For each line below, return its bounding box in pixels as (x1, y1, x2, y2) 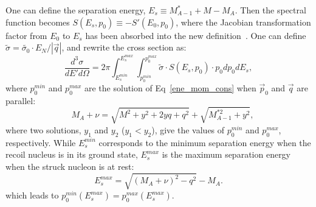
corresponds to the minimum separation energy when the (98, 136, 311, 149)
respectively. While (5, 136, 76, 149)
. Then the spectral (235, 4, 306, 16)
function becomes (5, 15, 70, 28)
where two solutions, (5, 123, 81, 136)
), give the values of (151, 123, 225, 136)
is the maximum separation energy (162, 148, 291, 161)
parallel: (5, 94, 36, 107)
